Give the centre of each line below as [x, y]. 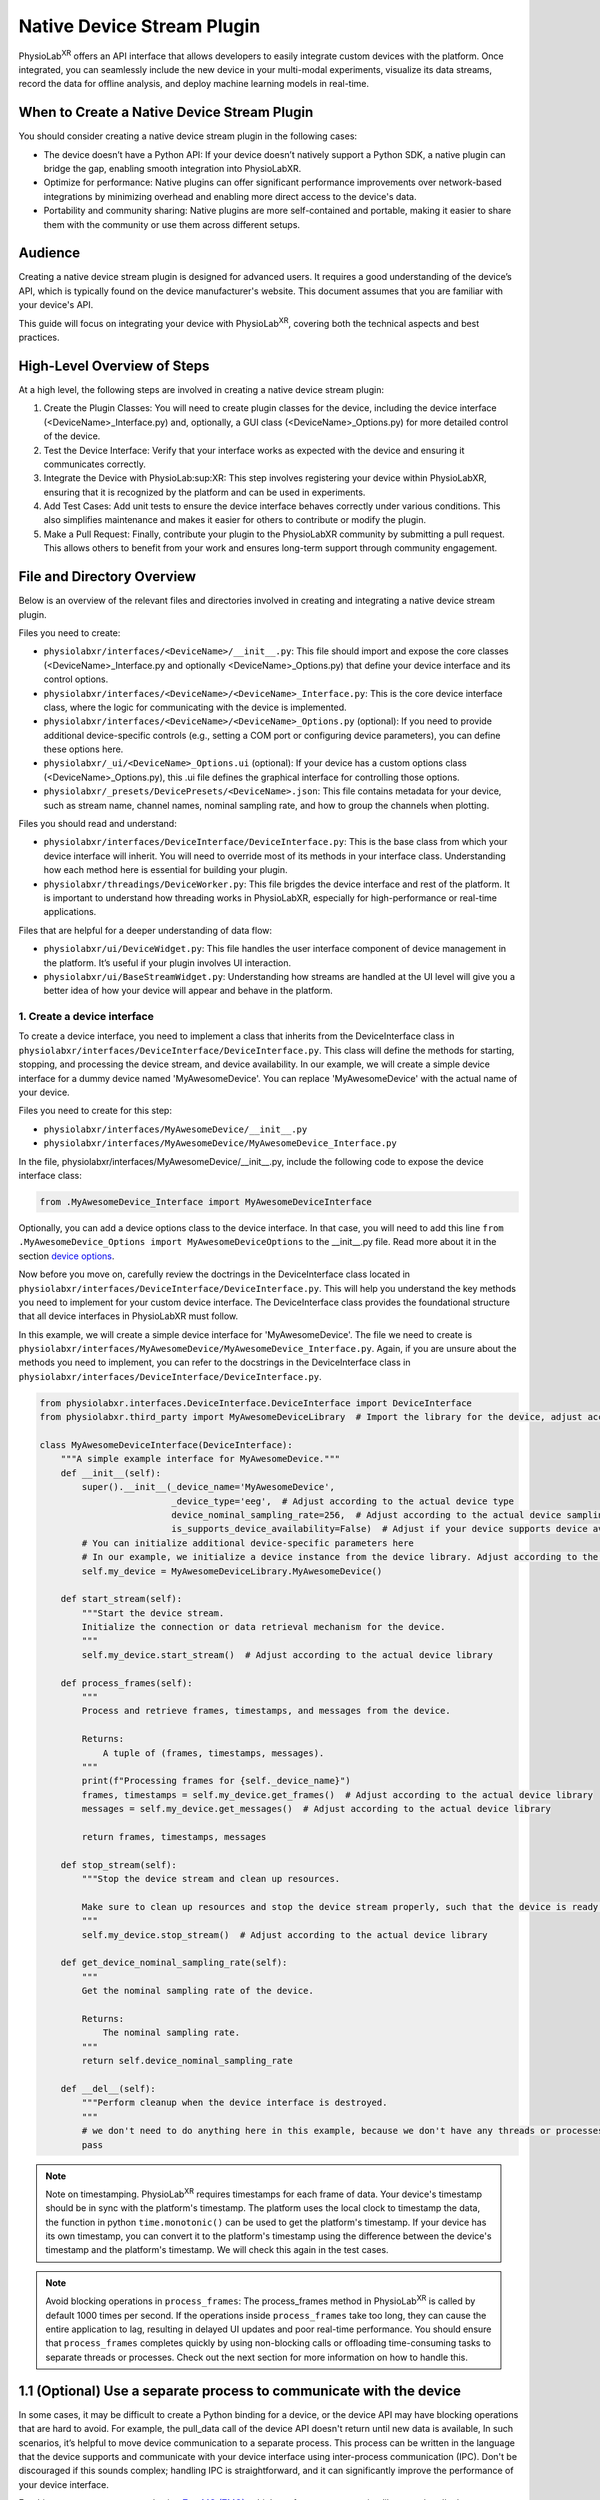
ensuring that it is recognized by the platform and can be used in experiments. [204, 492]
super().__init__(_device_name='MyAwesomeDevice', [208, 1487]
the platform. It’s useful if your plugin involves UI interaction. [167, 962]
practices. [39, 337]
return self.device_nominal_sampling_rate [187, 2061]
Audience [49, 253]
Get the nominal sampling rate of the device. [197, 1991]
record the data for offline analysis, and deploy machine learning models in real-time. [194, 84]
